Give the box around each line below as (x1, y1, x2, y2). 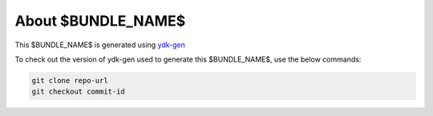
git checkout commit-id (31, 87, 126, 96)
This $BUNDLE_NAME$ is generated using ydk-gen (14, 40, 186, 50)
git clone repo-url (31, 76, 108, 85)
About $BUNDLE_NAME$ (14, 12, 186, 30)
